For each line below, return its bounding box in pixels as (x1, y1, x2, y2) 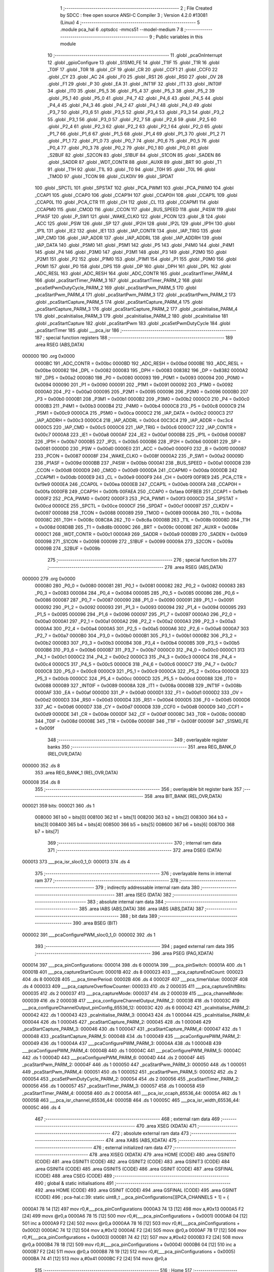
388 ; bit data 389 (119, 913, 157, 919)
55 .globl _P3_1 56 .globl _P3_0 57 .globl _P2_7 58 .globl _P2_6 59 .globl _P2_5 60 (47, 116, 217, 122)
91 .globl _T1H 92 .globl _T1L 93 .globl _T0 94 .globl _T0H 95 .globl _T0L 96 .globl (47, 166, 216, 172)
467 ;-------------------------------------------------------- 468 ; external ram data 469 (35, 1116, 220, 1122)
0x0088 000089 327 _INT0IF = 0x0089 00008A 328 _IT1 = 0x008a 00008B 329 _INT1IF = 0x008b (35, 682, 242, 688)
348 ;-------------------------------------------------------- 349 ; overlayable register (47, 737, 228, 743)
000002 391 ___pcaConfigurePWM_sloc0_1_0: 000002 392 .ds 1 (22, 932, 156, 938)
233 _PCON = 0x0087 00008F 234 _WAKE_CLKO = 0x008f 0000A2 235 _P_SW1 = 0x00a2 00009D (35, 453, 244, 459)
